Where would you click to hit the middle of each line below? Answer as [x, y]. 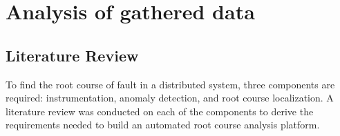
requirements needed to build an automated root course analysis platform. [163, 125]
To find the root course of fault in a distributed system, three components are [170, 84]
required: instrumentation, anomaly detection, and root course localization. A [170, 98]
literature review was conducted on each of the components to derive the [160, 111]
